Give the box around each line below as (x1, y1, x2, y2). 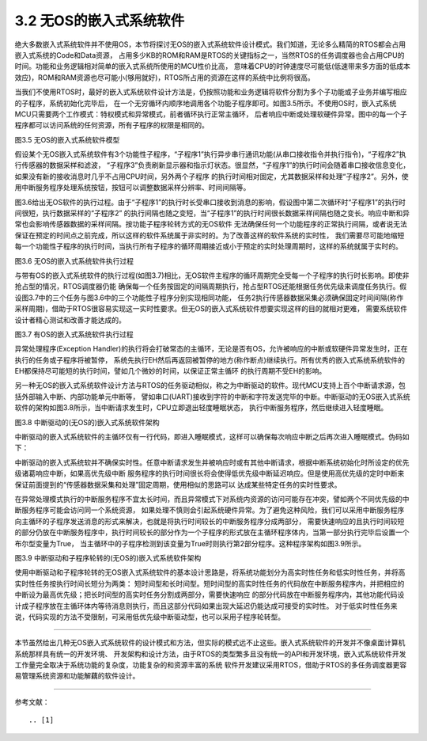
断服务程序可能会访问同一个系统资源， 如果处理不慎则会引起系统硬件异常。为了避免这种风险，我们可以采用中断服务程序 (14, 505, 405, 515)
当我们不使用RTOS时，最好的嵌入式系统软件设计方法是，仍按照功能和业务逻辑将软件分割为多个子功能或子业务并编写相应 (14, 87, 407, 97)
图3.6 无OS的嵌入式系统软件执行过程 (14, 256, 134, 265)
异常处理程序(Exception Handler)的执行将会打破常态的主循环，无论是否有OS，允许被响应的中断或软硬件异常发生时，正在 (14, 344, 408, 354)
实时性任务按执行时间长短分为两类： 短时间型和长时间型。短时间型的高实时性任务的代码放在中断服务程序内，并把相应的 (14, 579, 405, 588)
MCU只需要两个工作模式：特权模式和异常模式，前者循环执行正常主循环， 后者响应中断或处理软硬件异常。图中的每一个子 (14, 109, 407, 119)
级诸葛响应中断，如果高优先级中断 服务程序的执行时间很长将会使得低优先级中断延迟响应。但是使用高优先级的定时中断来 (14, 469, 405, 478)
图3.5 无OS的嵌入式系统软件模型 (14, 135, 120, 144)
